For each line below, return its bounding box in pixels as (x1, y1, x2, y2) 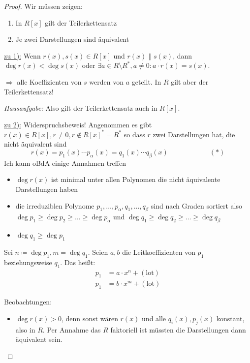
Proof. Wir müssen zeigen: (4, 1, 83, 11)
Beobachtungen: (4, 297, 52, 307)
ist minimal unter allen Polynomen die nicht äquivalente (51, 174, 220, 184)
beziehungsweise (4, 257, 52, 267)
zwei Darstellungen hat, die (153, 129, 235, 139)
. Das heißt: (60, 257, 95, 267)
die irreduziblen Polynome (15, 200, 94, 211)
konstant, (216, 313, 245, 323)
